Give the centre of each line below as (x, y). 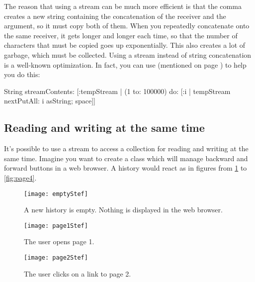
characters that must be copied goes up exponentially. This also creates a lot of (125, 45)
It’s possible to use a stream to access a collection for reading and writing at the (126, 148)
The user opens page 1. (59, 241)
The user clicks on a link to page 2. (78, 273)
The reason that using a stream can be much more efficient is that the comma (123, 6)
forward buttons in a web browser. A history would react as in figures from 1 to (126, 168)
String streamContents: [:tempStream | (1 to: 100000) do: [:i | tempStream (117, 91)
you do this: (22, 74)
